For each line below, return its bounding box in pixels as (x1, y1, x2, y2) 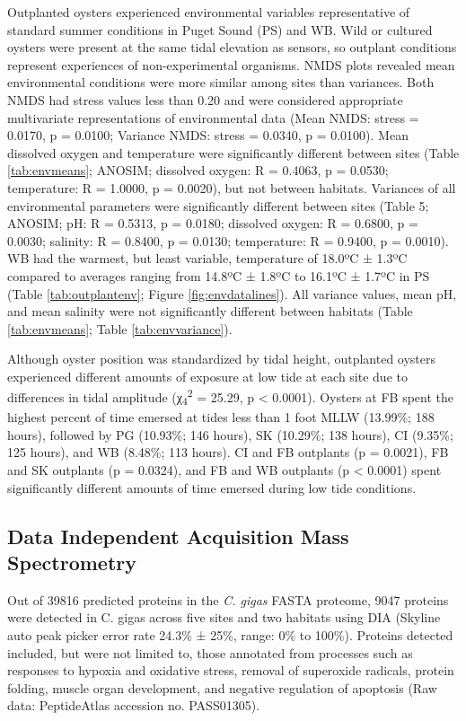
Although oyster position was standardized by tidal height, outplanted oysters (7, 349, 436, 368)
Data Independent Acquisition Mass (7, 522, 349, 550)
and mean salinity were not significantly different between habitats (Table (7, 302, 413, 321)
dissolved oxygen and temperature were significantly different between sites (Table (7, 143, 460, 162)
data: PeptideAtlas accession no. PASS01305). (7, 696, 260, 715)
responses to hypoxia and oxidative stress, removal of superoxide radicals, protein (7, 661, 454, 680)
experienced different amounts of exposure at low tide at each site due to (7, 366, 408, 385)
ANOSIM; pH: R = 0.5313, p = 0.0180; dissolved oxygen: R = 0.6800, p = (7, 214, 418, 233)
